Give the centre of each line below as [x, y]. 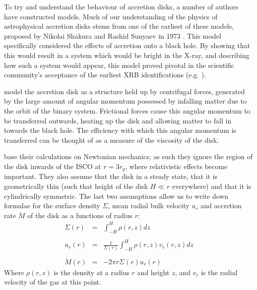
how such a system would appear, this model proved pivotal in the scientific [119, 65]
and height [153, 272]
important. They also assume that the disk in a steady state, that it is [111, 176]
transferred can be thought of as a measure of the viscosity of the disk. [112, 140]
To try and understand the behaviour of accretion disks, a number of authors [121, 6]
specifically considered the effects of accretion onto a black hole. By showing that [127, 45]
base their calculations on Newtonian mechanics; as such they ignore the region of [128, 156]
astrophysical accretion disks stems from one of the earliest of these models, [119, 26]
